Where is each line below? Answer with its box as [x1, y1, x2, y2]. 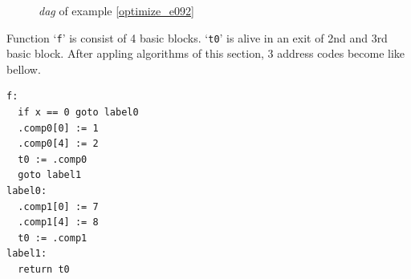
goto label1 [18, 169, 82, 181]
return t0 [18, 263, 70, 275]
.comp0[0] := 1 [18, 122, 99, 134]
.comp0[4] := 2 [18, 138, 99, 150]
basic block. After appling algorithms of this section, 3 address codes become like [6, 45, 405, 62]
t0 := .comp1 [18, 232, 87, 244]
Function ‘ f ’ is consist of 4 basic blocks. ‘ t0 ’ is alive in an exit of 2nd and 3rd [6, 29, 388, 46]
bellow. [6, 60, 41, 77]
